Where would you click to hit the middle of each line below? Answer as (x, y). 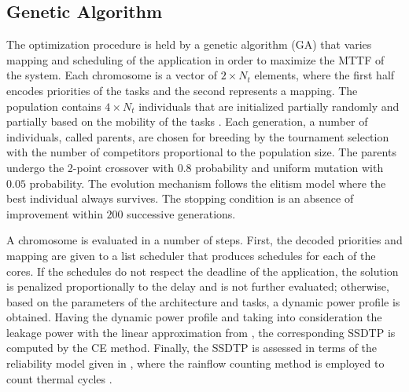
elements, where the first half (324, 75)
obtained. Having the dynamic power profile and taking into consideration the (194, 317)
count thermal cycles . (59, 378)
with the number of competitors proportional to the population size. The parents (201, 152)
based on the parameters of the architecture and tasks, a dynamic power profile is (203, 301)
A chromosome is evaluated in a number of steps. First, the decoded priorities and (204, 240)
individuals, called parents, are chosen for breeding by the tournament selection (198, 136)
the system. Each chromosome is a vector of (112, 75)
